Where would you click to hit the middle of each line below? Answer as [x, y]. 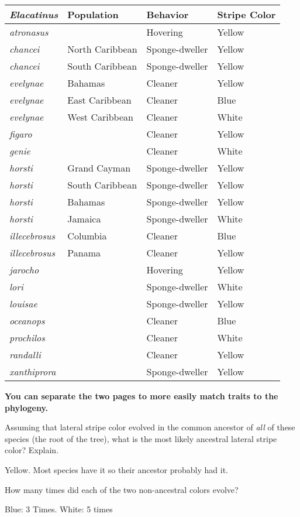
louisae [23, 304]
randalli [25, 355]
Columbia [87, 236]
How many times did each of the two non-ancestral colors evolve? [122, 489]
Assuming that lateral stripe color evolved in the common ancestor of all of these [150, 427]
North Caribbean [102, 49]
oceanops [27, 321]
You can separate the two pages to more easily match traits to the [142, 396]
